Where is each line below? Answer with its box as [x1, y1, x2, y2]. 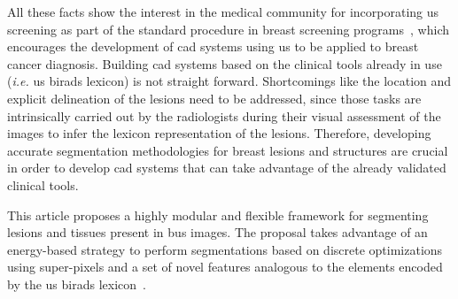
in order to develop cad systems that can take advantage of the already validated [7, 158, 446, 177]
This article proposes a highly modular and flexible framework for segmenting [7, 205, 429, 224]
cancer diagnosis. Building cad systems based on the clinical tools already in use [7, 54, 442, 73]
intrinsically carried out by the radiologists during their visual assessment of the [7, 106, 441, 125]
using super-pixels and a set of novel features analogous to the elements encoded [7, 257, 443, 276]
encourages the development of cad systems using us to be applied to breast [7, 37, 419, 56]
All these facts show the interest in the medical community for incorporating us [7, 3, 439, 20]
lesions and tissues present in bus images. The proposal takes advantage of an [7, 223, 428, 241]
